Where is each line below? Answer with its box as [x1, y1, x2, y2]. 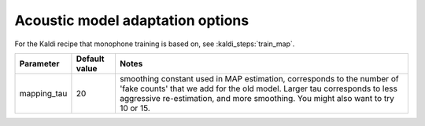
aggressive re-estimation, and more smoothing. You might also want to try [119, 92, 395, 103]
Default [76, 53, 105, 64]
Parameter [19, 58, 60, 69]
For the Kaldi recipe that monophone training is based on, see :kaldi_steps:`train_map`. [14, 39, 295, 49]
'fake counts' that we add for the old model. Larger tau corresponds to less [119, 83, 397, 94]
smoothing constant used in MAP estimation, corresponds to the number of [119, 73, 399, 84]
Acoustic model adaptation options [14, 12, 249, 29]
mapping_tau [19, 88, 68, 99]
